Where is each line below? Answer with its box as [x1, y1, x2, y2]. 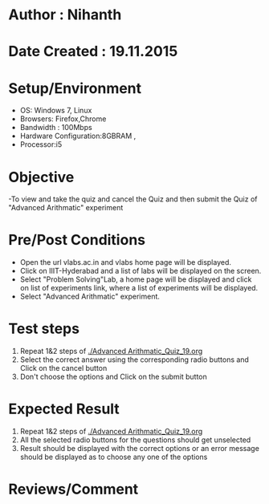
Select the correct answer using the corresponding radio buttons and [19, 355, 249, 364]
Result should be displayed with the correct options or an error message [19, 444, 259, 453]
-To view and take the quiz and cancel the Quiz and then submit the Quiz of [8, 194, 258, 204]
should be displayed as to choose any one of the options [19, 452, 208, 462]
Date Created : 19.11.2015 [8, 43, 178, 61]
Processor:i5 [19, 140, 63, 149]
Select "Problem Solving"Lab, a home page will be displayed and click [19, 274, 252, 284]
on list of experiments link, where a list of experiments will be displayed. [19, 283, 259, 293]
